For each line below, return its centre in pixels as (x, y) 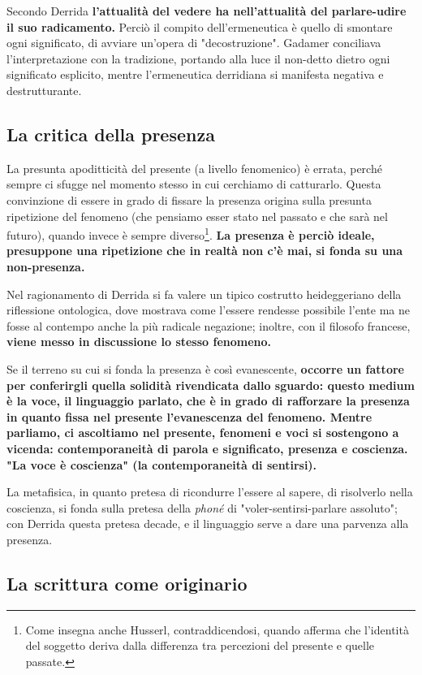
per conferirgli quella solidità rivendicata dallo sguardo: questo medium (211, 385)
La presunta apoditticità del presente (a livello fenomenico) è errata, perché (194, 168)
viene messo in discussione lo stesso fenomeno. (139, 342)
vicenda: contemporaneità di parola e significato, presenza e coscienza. (207, 448)
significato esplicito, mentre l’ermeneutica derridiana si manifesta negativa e (195, 74)
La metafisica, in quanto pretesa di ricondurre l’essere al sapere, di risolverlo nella (210, 492)
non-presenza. (46, 266)
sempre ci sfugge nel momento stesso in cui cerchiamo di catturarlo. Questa (194, 184)
